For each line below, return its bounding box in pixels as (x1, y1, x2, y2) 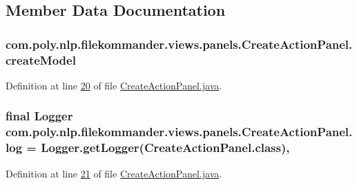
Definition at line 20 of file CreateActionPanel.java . (6, 78, 222, 92)
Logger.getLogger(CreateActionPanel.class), (41, 139, 290, 156)
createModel (6, 51, 76, 68)
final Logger (6, 107, 73, 124)
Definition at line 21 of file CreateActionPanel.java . (6, 166, 222, 180)
